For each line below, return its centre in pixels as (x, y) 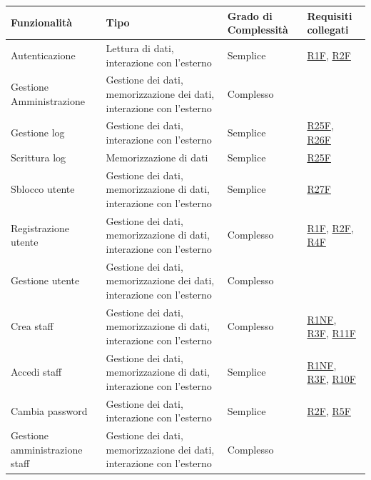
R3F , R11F (331, 333)
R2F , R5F (329, 410)
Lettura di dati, (140, 47)
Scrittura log (39, 157)
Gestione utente (45, 280)
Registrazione (40, 227)
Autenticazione (43, 55)
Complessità (258, 30)
